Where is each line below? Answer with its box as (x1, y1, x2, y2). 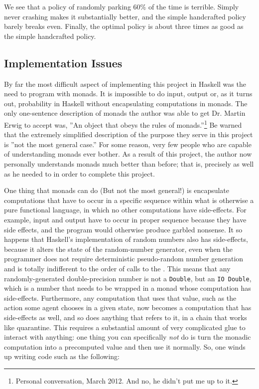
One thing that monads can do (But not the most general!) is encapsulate (4, 185, 230, 195)
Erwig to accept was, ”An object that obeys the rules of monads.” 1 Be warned (4, 118, 242, 130)
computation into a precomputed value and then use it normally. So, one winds (4, 341, 246, 352)
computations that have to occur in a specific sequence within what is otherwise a (4, 194, 254, 205)
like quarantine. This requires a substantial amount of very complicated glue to (4, 322, 246, 332)
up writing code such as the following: (4, 351, 120, 362)
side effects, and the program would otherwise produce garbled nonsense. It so (4, 224, 243, 234)
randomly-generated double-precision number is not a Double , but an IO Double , (4, 273, 252, 283)
